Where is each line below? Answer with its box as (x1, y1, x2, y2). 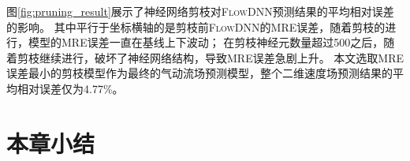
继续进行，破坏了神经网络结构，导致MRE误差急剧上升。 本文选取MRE (39, 49, 404, 66)
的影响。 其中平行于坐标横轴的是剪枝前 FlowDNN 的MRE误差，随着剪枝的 (6, 18, 386, 35)
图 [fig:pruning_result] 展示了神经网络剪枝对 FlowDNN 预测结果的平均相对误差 (6, 3, 394, 19)
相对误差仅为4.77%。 (17, 80, 124, 96)
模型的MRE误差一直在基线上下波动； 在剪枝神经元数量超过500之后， (28, 34, 384, 51)
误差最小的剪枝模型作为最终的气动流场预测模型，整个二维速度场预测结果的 (6, 65, 393, 81)
